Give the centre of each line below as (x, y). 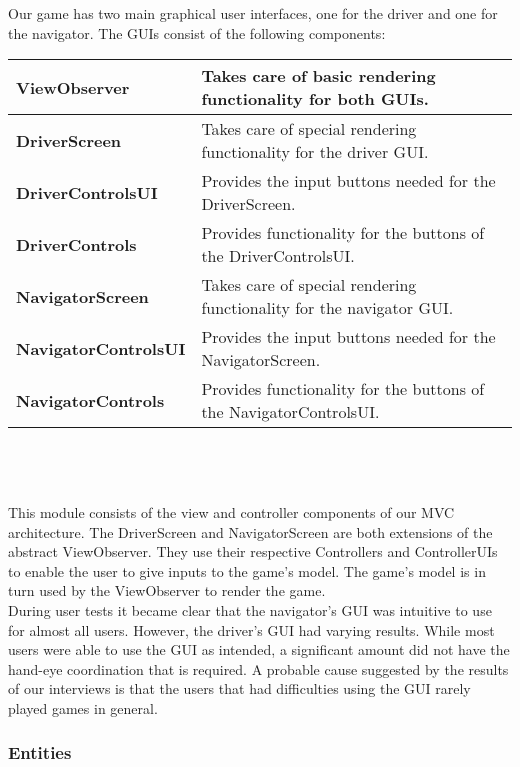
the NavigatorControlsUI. (290, 412)
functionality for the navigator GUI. (327, 308)
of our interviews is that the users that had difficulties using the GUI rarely (239, 688)
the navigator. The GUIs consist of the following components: (197, 32)
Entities (40, 752)
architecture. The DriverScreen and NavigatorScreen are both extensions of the (250, 531)
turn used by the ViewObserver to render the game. (167, 590)
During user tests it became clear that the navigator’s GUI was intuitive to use (250, 609)
